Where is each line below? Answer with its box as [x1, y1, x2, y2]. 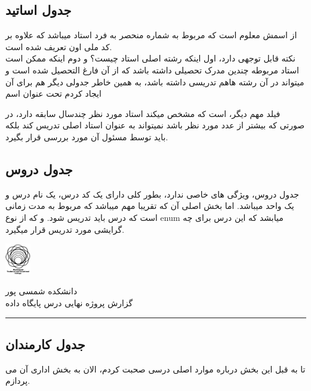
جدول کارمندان [5, 335, 85, 353]
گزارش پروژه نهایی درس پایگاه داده [5, 297, 133, 309]
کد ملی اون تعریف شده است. [5, 40, 112, 53]
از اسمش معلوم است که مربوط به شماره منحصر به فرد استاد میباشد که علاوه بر [5, 29, 297, 41]
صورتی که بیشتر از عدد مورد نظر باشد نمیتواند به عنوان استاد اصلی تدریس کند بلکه [5, 119, 305, 131]
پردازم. [5, 374, 30, 387]
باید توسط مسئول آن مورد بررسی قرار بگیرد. [5, 130, 168, 143]
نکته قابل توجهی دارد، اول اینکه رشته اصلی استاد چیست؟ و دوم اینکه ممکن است [5, 52, 295, 64]
